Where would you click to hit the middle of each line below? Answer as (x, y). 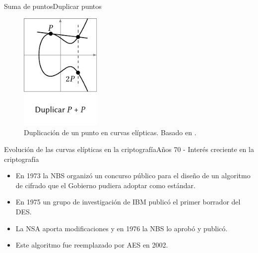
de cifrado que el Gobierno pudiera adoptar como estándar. (105, 185)
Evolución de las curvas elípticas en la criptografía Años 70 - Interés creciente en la (129, 149)
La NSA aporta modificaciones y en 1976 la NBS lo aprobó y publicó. (122, 228)
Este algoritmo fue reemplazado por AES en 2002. (92, 245)
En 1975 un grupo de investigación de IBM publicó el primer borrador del (128, 202)
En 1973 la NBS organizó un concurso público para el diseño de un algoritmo (133, 176)
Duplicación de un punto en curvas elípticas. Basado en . (110, 132)
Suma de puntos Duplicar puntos (53, 6)
